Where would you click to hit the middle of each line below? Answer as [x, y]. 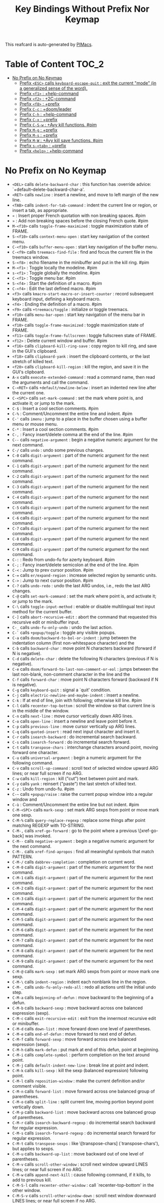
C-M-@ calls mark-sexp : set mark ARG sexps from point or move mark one [85, 971]
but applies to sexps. [33, 1149]
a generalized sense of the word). [53, 88]
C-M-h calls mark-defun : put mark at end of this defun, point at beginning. [86, 1050]
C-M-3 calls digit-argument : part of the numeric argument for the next [82, 898]
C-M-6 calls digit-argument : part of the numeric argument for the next [82, 930]
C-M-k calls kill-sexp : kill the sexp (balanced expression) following [80, 1071]
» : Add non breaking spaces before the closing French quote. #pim [80, 221]
